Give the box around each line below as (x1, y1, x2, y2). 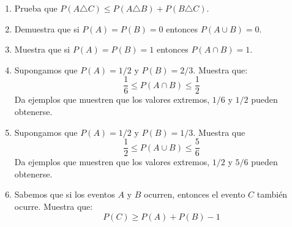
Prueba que (14, 2, 58, 14)
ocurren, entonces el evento (143, 188, 245, 201)
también (256, 188, 288, 201)
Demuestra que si (14, 22, 80, 35)
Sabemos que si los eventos (14, 188, 115, 201)
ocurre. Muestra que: (14, 200, 93, 213)
